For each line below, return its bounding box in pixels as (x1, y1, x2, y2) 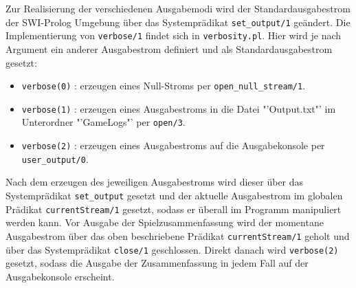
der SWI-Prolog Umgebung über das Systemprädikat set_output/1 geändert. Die (5, 14, 351, 29)
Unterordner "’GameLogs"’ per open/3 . (21, 115, 186, 129)
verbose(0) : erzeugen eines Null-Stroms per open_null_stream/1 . (21, 78, 306, 93)
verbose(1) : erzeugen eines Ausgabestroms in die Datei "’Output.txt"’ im (21, 101, 336, 115)
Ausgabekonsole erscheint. (5, 269, 115, 283)
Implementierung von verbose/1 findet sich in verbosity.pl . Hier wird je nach (5, 28, 342, 43)
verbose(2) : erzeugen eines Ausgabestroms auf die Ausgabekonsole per (21, 138, 325, 153)
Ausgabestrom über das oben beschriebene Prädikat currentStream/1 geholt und (5, 228, 350, 243)
